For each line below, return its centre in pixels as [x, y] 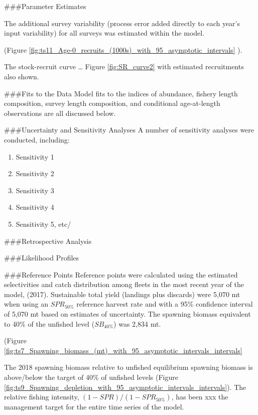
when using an [26, 304]
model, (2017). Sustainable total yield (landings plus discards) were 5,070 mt [122, 294]
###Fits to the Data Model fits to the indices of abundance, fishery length [121, 93]
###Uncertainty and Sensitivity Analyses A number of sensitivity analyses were [129, 130]
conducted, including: [37, 139]
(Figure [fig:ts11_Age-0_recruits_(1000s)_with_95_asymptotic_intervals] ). [123, 49]
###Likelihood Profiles [42, 258]
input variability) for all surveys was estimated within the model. [104, 33]
